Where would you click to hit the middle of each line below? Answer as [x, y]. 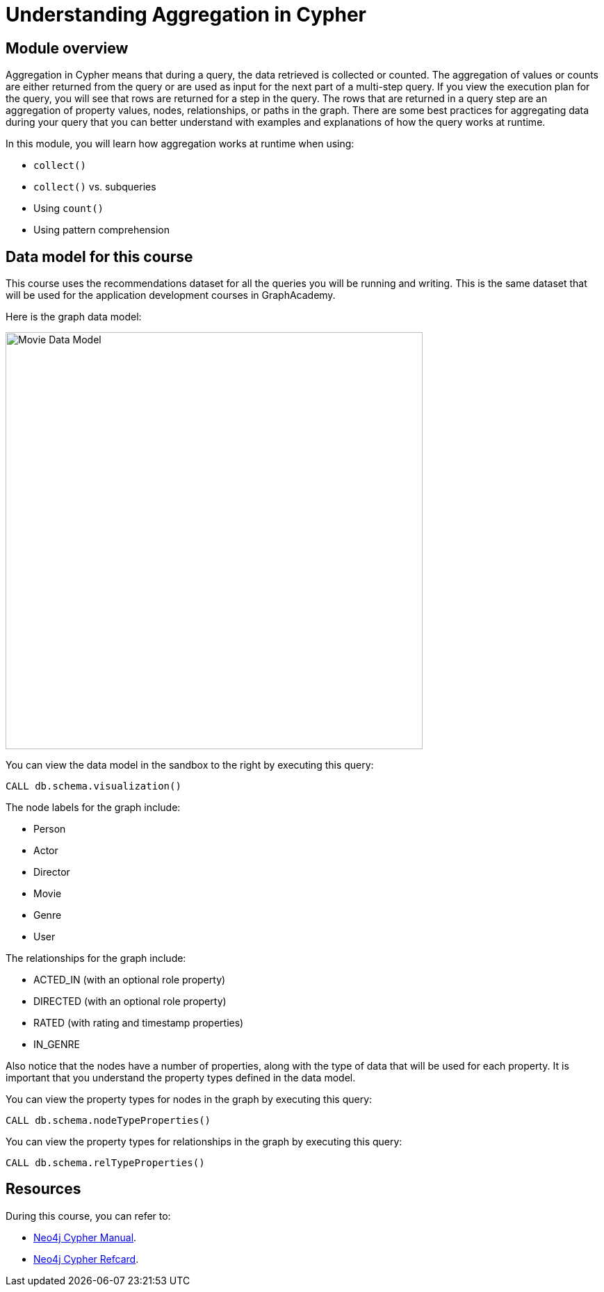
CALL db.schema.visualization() [93, 786]
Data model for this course [99, 256]
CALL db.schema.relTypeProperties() [105, 1163]
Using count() [69, 208]
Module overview [67, 48]
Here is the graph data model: [74, 317]
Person [50, 829]
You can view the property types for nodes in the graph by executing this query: [189, 1099]
